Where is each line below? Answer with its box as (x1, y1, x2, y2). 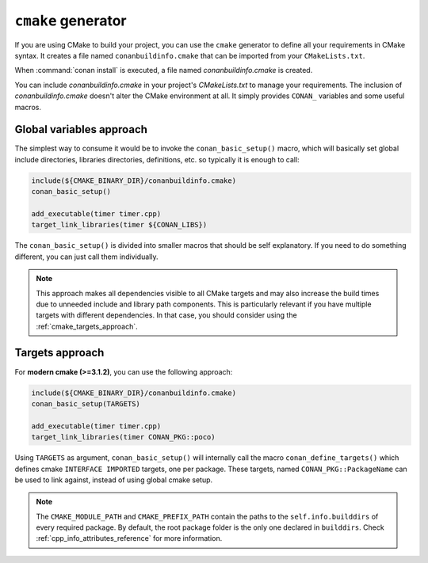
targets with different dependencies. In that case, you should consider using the (36, 310, 297, 320)
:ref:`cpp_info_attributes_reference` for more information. (36, 534, 223, 543)
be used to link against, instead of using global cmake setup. (14, 475, 213, 485)
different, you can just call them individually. (14, 252, 159, 261)
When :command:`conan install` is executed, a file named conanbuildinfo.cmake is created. (14, 66, 313, 75)
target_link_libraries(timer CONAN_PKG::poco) (31, 432, 216, 442)
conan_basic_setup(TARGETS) (31, 399, 140, 408)
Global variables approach (14, 123, 148, 136)
